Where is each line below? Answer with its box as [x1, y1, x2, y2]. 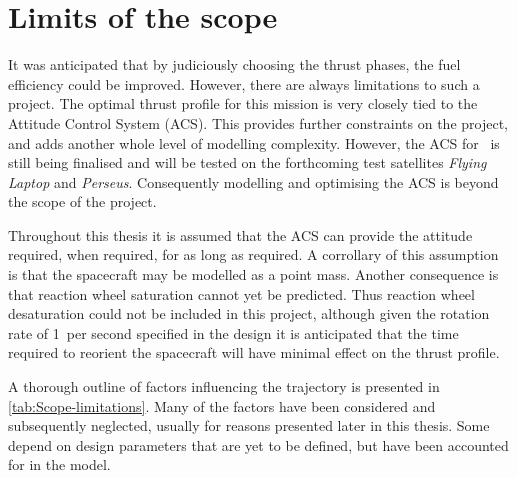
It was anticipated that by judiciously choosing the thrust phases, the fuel [8, 54, 461, 75]
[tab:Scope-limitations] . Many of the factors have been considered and [8, 395, 436, 416]
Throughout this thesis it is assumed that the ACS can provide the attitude [8, 224, 473, 245]
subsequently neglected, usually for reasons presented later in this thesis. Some [8, 415, 490, 436]
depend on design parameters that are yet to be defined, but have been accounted [8, 434, 509, 455]
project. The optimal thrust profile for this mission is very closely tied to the [8, 93, 478, 114]
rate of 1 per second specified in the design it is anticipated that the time [8, 322, 459, 343]
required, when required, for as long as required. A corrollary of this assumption [8, 244, 499, 265]
